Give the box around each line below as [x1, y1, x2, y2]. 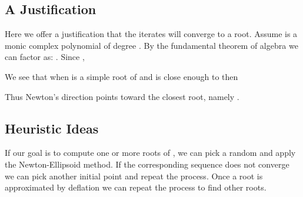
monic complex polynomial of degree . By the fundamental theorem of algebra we [5, 39, 298, 51]
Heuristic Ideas [5, 119, 99, 137]
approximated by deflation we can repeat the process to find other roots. [5, 181, 267, 193]
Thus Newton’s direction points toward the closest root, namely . [5, 90, 239, 102]
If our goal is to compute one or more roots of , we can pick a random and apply [5, 146, 296, 159]
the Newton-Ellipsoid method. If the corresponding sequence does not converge [5, 158, 289, 170]
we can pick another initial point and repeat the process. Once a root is [5, 169, 263, 182]
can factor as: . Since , [5, 51, 85, 63]
